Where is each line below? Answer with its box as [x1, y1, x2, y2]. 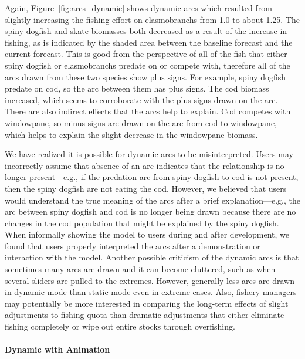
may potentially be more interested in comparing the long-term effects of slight [5, 297, 289, 309]
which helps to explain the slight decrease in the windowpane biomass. [5, 128, 258, 140]
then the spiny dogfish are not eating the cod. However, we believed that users [5, 182, 287, 194]
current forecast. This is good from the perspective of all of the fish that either [5, 48, 287, 60]
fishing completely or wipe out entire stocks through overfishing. [5, 320, 235, 333]
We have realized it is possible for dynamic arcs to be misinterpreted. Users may [5, 148, 293, 160]
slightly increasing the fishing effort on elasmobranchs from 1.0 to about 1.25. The [5, 13, 300, 25]
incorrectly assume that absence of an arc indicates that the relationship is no [5, 159, 284, 171]
